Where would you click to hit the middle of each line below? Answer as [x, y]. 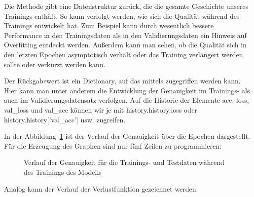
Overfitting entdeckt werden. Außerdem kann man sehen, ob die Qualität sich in [125, 45]
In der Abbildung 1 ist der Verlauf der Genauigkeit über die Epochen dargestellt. [127, 136]
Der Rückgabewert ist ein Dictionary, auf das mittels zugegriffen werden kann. [122, 81]
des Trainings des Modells [63, 172]
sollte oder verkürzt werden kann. [55, 64]
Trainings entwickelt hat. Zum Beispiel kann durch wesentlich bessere [109, 25]
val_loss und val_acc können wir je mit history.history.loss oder [101, 109]
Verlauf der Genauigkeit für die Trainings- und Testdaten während [124, 162]
